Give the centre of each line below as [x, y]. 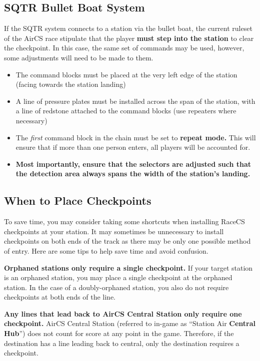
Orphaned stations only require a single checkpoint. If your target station [128, 267]
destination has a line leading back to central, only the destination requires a [122, 343]
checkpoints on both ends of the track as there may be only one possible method [127, 241]
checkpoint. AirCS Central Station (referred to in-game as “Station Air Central [130, 323]
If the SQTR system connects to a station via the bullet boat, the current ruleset [128, 28]
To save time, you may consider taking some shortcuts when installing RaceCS [124, 221]
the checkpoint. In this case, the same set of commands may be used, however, [124, 48]
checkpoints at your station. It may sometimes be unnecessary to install [114, 231]
